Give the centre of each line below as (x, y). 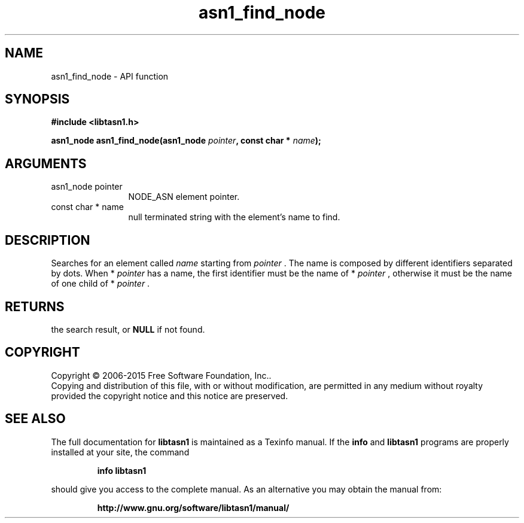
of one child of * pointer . (100, 284)
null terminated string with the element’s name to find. (234, 217)
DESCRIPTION (48, 240)
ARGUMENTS (46, 163)
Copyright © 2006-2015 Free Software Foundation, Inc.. (161, 375)
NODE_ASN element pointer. (184, 197)
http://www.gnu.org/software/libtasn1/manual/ (193, 507)
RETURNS (35, 306)
